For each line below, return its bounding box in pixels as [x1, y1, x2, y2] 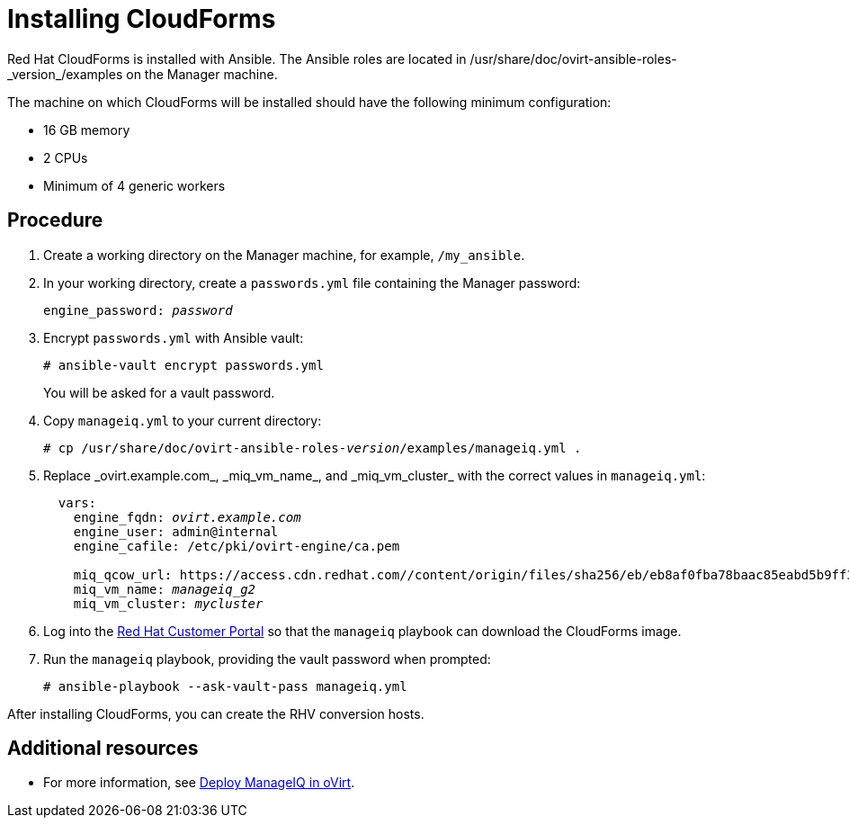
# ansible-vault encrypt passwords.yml [43, 357, 324, 372]
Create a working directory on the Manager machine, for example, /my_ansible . [43, 247, 525, 263]
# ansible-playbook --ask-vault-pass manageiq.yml [43, 678, 407, 694]
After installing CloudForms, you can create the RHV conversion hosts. [7, 705, 424, 722]
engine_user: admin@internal [73, 524, 279, 539]
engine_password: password [43, 302, 233, 318]
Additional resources [7, 737, 199, 760]
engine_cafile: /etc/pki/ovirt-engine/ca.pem [73, 538, 400, 553]
